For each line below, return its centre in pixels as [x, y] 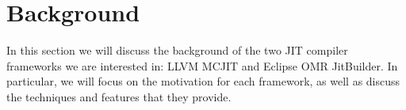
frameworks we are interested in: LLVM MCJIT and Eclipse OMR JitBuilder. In [202, 65]
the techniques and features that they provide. [119, 96]
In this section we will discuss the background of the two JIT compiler [177, 50]
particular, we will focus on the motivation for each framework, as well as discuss [203, 81]
